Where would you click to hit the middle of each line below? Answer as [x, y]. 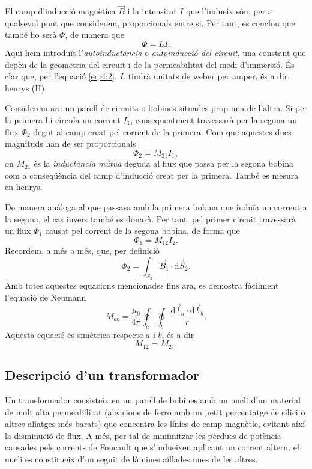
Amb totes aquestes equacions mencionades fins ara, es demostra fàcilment [142, 285]
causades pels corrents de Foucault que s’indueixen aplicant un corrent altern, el [152, 447]
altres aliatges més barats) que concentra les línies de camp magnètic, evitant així [155, 424]
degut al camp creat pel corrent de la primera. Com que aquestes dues [162, 131]
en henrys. [24, 187]
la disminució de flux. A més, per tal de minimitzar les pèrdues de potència [143, 435]
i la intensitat [152, 11]
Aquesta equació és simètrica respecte [74, 334]
